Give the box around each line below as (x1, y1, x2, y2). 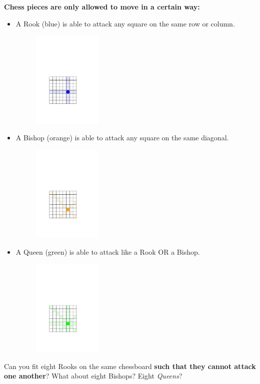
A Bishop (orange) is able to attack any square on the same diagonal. (15, 132, 229, 143)
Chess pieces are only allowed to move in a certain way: (4, 1, 200, 11)
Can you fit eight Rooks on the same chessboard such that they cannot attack (4, 361, 256, 371)
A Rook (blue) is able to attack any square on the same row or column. (15, 18, 235, 28)
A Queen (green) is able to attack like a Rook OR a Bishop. (15, 247, 200, 257)
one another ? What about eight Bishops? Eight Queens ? (4, 371, 182, 381)
